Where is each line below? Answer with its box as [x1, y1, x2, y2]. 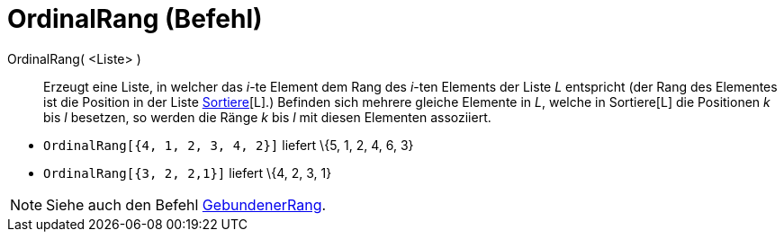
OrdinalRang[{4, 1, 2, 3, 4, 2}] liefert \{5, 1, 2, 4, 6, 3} [43, 137, 414, 153]
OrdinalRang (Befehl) [7, 4, 263, 34]
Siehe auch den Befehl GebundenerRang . [46, 195, 327, 214]
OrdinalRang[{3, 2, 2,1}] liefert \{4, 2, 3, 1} [43, 164, 332, 181]
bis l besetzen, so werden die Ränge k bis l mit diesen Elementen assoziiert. [43, 109, 491, 125]
